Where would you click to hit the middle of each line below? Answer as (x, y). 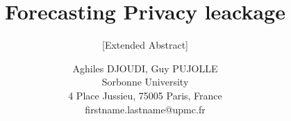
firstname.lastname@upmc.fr (145, 109)
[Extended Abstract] (145, 45)
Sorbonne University (145, 82)
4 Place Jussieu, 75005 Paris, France (145, 95)
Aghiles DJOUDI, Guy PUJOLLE (145, 68)
